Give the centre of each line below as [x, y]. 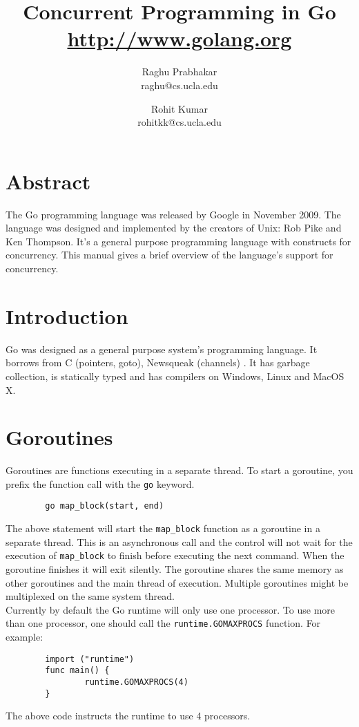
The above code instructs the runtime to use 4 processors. [128, 716]
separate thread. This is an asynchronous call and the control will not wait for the [179, 541]
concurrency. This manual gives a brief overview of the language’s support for [169, 255]
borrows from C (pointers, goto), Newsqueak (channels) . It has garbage [158, 362]
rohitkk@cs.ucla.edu [179, 122]
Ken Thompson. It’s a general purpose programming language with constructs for [178, 241]
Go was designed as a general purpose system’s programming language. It [162, 349]
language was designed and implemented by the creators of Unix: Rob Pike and [174, 228]
